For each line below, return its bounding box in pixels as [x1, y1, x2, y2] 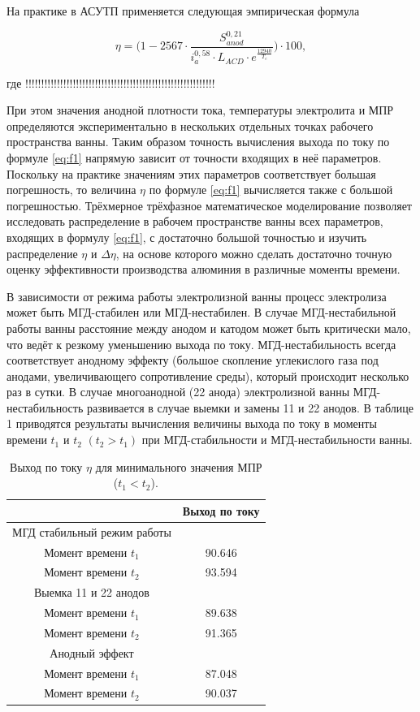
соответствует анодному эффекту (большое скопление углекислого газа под [6, 352, 379, 369]
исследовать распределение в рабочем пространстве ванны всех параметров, [6, 213, 383, 230]
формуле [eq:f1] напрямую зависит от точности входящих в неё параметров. [6, 149, 382, 166]
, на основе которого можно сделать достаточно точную [115, 244, 392, 261]
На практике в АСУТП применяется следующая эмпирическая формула [6, 2, 360, 19]
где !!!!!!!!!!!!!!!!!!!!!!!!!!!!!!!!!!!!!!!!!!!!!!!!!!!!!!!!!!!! [6, 74, 215, 91]
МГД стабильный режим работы [12, 523, 171, 540]
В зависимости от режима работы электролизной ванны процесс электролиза [6, 287, 387, 304]
